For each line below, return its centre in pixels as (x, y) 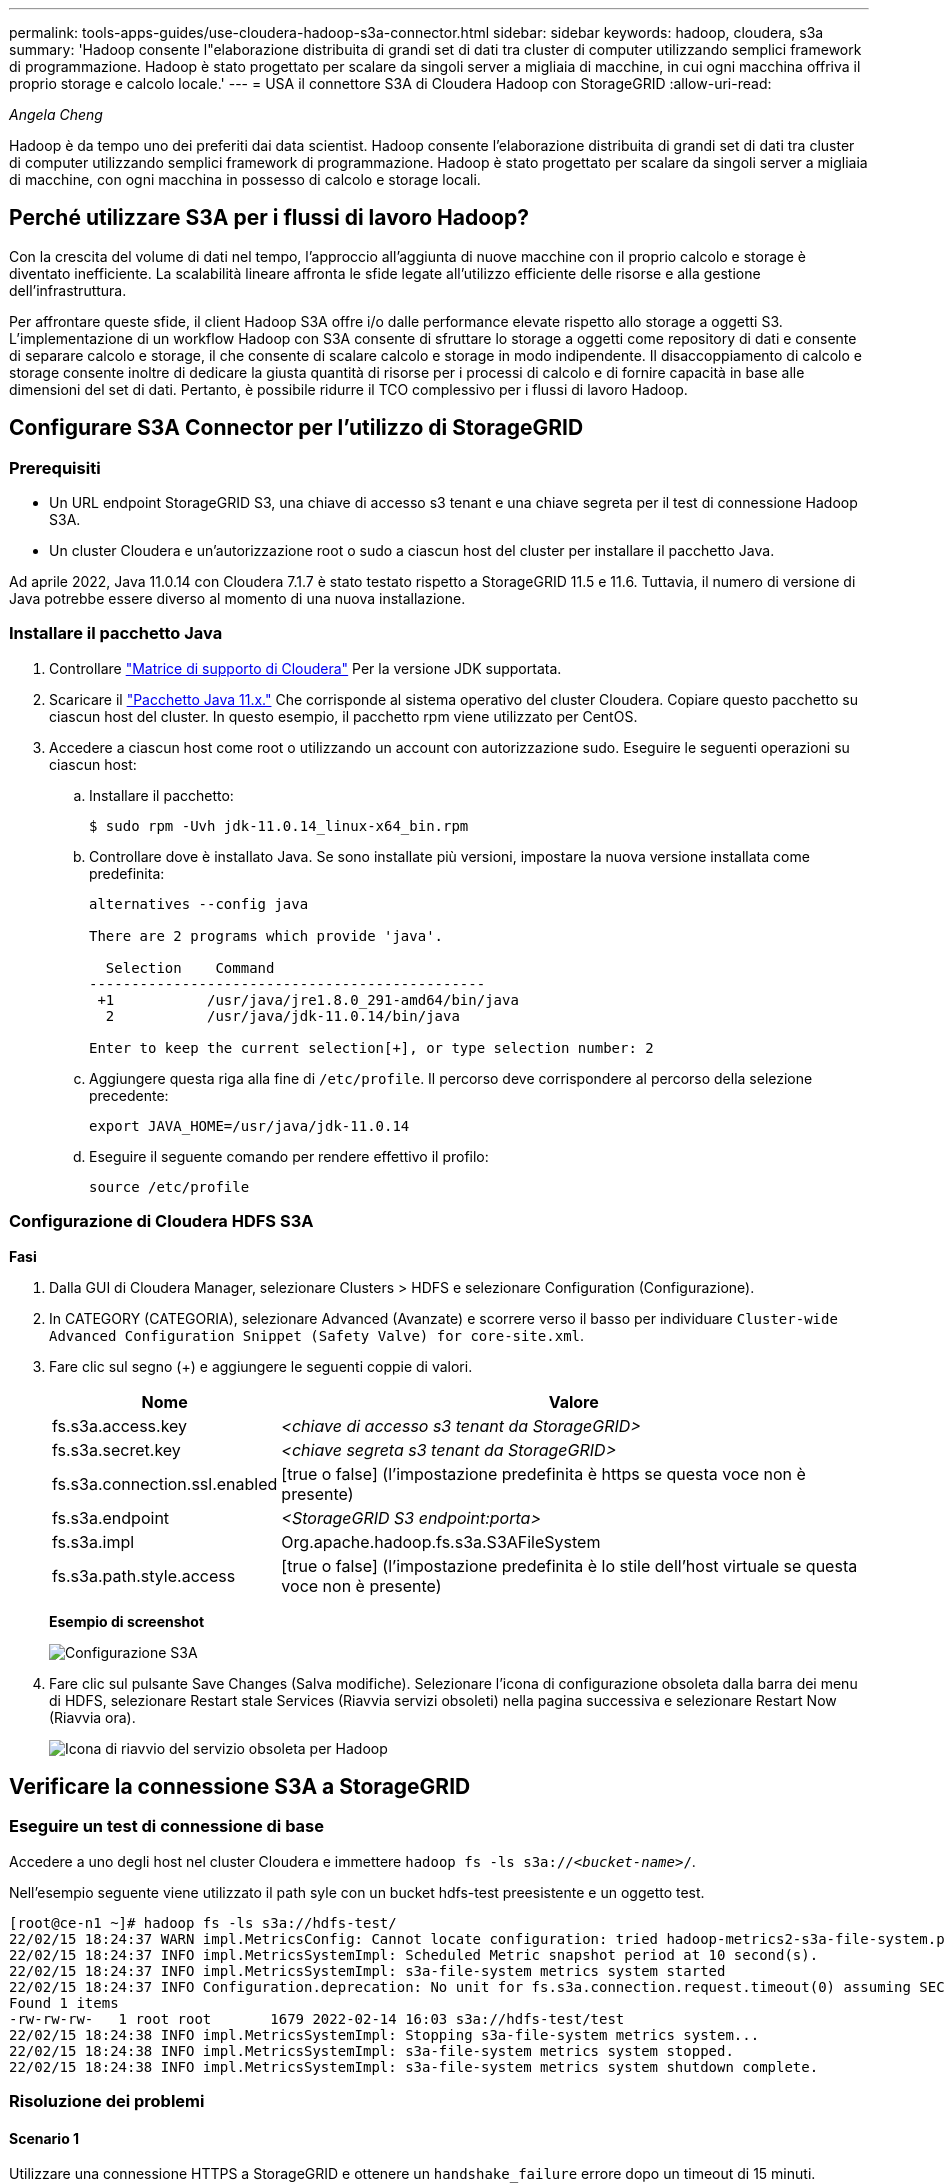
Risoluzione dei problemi (107, 2101)
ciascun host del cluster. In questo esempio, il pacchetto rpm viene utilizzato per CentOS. (343, 716)
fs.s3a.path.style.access (144, 1575)
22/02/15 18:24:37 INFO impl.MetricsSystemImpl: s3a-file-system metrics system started (367, 1970)
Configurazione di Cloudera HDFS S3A (161, 1221)
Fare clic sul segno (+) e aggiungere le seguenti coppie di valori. (261, 1366)
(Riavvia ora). (92, 1717)
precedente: (129, 1095)
